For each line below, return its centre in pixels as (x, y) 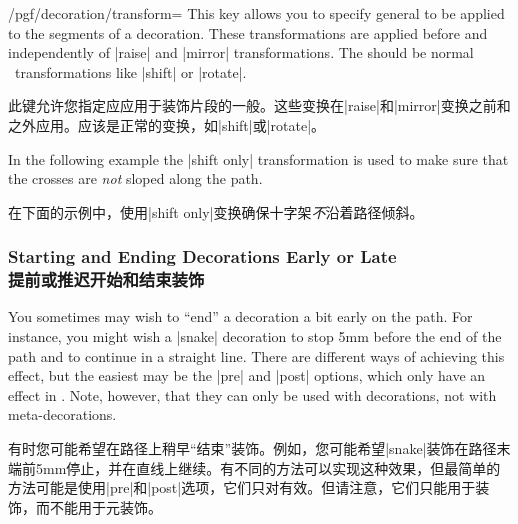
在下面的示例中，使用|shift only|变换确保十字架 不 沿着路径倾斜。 (216, 211)
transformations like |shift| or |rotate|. (130, 71)
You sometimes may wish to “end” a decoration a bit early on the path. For (240, 316)
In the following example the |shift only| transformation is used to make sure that (258, 158)
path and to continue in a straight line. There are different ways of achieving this (256, 355)
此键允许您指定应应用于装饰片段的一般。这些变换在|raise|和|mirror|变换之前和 (259, 105)
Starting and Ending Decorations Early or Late (202, 256)
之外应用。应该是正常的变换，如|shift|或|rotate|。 (167, 124)
